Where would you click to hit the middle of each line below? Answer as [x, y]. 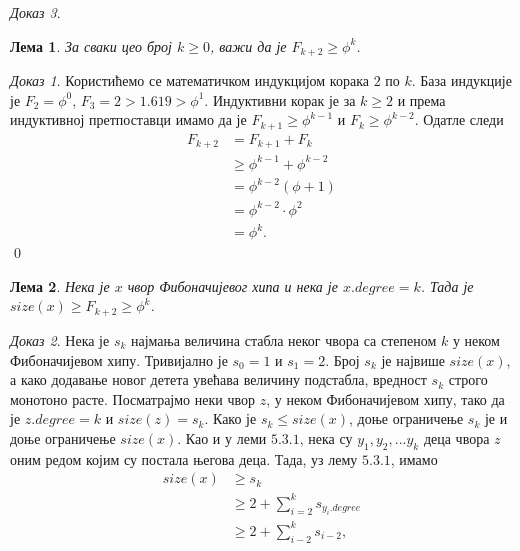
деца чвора [456, 437]
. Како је [230, 418]
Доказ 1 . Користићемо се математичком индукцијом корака [189, 80]
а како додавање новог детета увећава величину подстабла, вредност [218, 379]
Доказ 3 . [35, 12]
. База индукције [461, 80]
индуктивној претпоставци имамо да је [128, 119]
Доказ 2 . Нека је [60, 339]
